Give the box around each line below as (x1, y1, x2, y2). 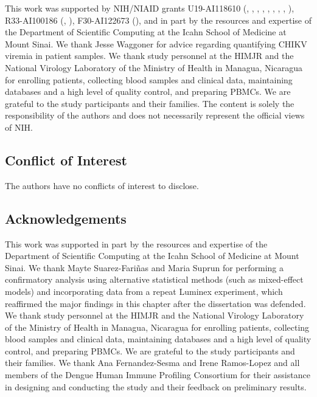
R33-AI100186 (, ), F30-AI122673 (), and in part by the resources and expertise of (5, 13, 312, 26)
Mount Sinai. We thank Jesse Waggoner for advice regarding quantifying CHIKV (5, 37, 307, 50)
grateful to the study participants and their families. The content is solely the (5, 97, 294, 109)
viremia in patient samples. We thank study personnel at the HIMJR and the (5, 49, 294, 62)
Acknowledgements (5, 209, 127, 227)
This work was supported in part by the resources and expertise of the (5, 237, 268, 250)
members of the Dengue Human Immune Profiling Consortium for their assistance (5, 368, 310, 381)
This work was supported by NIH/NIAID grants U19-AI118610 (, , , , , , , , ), (5, 2, 294, 14)
